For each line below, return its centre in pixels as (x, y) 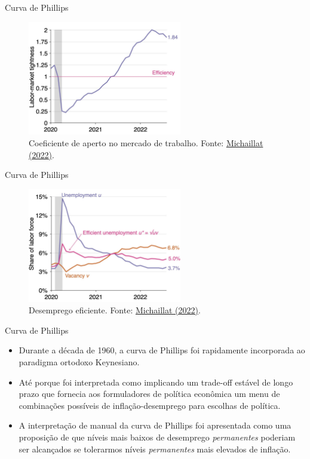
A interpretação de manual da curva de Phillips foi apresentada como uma (155, 425)
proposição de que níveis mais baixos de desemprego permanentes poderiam (157, 437)
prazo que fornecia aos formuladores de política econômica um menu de (149, 394)
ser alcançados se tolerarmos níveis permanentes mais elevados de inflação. (155, 449)
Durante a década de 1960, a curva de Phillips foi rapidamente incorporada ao (162, 350)
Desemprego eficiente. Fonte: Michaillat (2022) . (115, 310)
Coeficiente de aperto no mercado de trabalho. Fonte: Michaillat (146, 142)
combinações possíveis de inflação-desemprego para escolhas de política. (150, 405)
